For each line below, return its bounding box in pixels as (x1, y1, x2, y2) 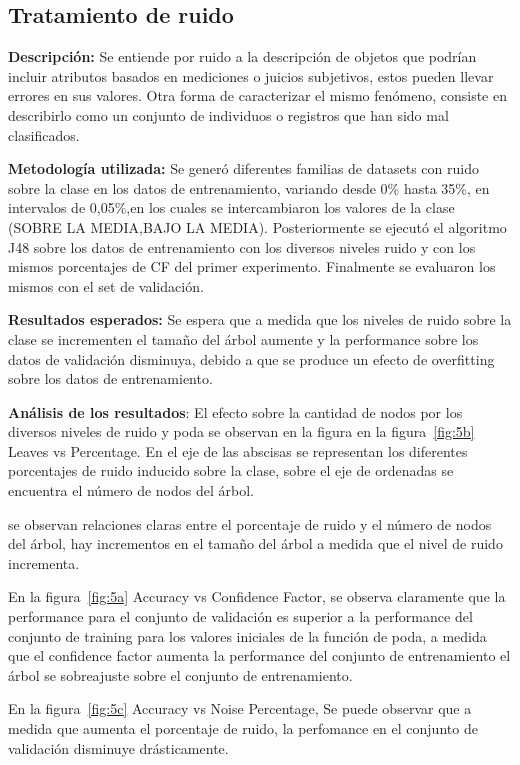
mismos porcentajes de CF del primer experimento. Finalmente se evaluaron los (8, 256, 496, 277)
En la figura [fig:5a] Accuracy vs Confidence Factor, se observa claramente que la (8, 586, 506, 607)
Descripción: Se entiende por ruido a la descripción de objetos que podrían (8, 46, 477, 67)
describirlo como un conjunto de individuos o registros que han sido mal (8, 104, 449, 125)
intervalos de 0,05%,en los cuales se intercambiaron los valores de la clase (8, 197, 455, 218)
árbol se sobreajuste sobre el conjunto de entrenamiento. (8, 664, 353, 685)
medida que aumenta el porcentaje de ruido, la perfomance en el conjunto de (8, 718, 478, 739)
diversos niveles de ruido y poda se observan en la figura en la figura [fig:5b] (8, 421, 475, 442)
